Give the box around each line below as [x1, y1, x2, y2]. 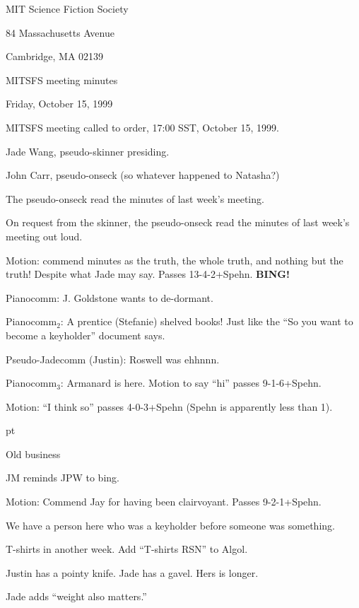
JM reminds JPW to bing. [6, 470, 119, 485]
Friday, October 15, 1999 [6, 96, 113, 111]
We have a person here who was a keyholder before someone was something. [6, 518, 335, 532]
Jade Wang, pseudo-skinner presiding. [6, 144, 170, 158]
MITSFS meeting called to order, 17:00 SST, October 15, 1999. [6, 119, 279, 134]
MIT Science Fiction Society [6, 1, 129, 16]
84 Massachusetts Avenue [6, 25, 114, 40]
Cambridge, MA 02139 [6, 49, 104, 64]
